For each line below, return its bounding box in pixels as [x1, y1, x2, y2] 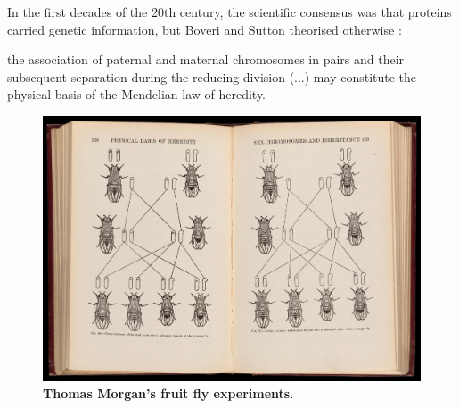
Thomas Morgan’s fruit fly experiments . [43, 384, 294, 403]
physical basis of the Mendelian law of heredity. [7, 85, 266, 104]
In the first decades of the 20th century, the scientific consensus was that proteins [7, 3, 452, 21]
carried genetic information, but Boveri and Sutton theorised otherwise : [7, 20, 402, 38]
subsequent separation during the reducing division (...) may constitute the [7, 67, 417, 86]
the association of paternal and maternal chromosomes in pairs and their [7, 50, 405, 69]
